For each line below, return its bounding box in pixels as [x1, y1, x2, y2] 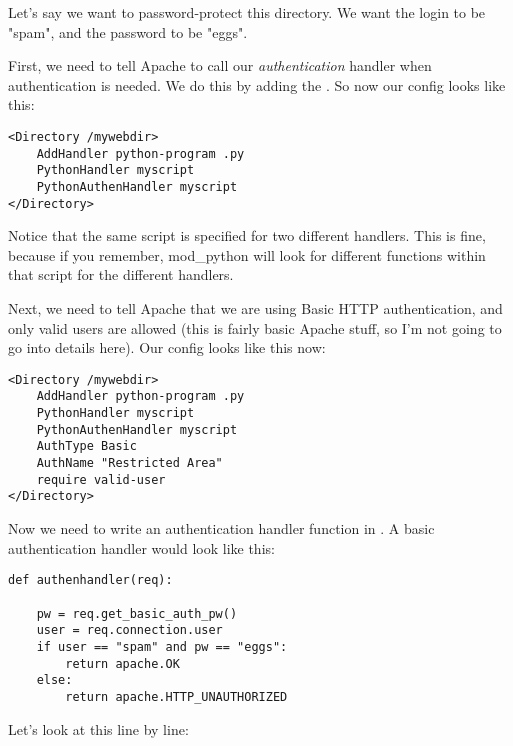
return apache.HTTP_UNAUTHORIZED [65, 689, 288, 704]
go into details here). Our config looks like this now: [8, 337, 326, 358]
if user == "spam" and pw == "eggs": [36, 639, 288, 654]
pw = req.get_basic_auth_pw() [36, 606, 238, 621]
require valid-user [36, 472, 166, 487]
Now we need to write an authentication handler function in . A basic [8, 518, 435, 539]
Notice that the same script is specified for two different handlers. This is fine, [8, 225, 486, 246]
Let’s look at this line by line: [8, 718, 189, 739]
